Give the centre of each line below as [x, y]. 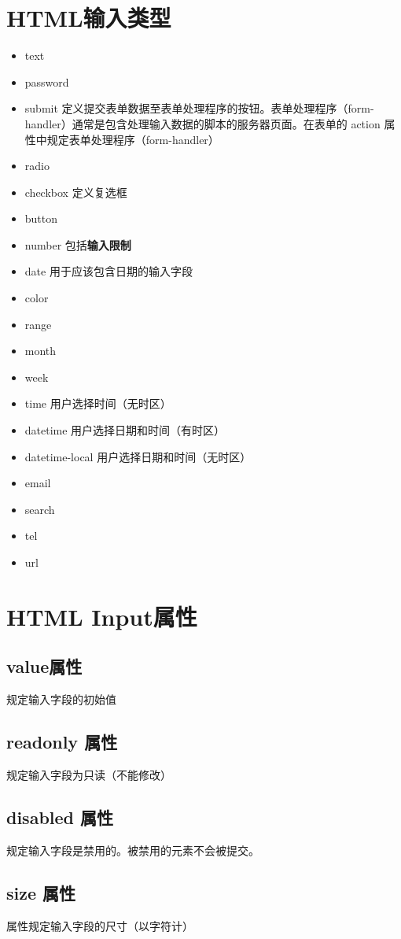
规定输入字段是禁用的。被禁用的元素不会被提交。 [133, 850]
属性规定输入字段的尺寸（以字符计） [100, 925]
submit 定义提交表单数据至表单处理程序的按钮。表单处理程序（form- [199, 108]
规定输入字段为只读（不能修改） [89, 774]
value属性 [44, 666]
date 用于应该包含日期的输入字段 [109, 271]
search [40, 509]
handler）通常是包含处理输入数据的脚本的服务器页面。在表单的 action [202, 123]
